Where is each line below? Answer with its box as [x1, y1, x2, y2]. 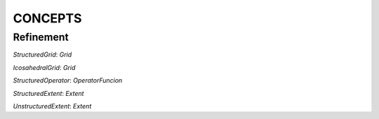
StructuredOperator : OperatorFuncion [13, 76, 123, 85]
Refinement [13, 31, 69, 43]
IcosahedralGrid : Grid [13, 63, 76, 71]
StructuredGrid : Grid [13, 50, 72, 59]
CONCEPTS [13, 10, 82, 26]
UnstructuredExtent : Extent [13, 101, 92, 110]
